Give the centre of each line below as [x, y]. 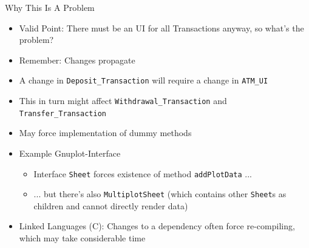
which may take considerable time [82, 238]
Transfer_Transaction [63, 113]
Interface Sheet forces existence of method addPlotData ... [143, 173]
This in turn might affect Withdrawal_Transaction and [123, 101]
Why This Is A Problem [50, 7]
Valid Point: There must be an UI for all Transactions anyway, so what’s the [161, 28]
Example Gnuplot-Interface [70, 153]
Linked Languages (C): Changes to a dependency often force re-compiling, [157, 226]
